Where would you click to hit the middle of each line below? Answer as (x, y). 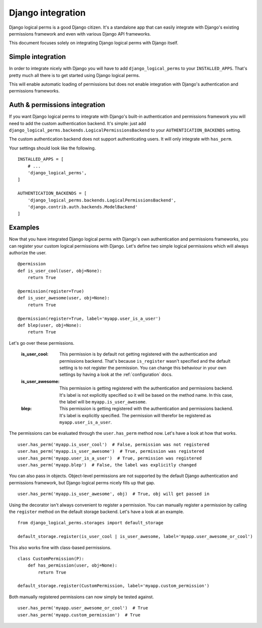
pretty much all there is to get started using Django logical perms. (74, 75)
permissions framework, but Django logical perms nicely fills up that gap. (82, 482)
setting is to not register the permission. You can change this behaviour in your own (143, 368)
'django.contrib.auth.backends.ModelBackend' (83, 207)
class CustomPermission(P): (51, 558)
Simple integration (37, 57)
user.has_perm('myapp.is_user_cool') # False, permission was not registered (114, 444)
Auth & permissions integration (57, 105)
